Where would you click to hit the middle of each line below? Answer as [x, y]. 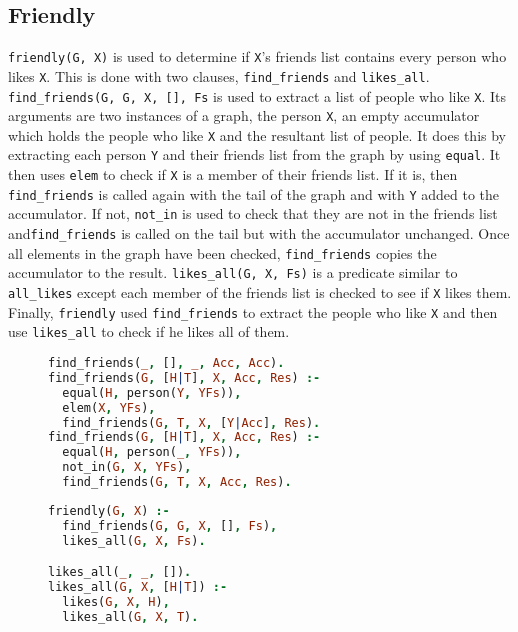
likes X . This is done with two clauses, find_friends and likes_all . [219, 75]
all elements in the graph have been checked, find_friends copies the [222, 252]
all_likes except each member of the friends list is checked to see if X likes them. [260, 292]
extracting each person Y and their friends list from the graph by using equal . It [254, 154]
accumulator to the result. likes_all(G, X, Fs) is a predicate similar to [233, 272]
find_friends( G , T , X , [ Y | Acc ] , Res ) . [191, 422]
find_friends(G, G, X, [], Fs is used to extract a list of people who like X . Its [257, 95]
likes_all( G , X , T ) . [130, 616]
